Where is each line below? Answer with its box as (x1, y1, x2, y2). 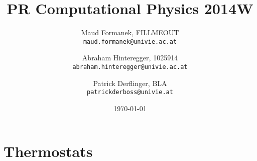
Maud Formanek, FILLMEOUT (81, 27, 179, 38)
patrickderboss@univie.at (87, 89, 173, 96)
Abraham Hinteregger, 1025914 (82, 52, 178, 63)
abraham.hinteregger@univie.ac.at (72, 63, 188, 70)
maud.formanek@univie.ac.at (83, 38, 177, 45)
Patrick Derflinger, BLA (93, 77, 167, 88)
